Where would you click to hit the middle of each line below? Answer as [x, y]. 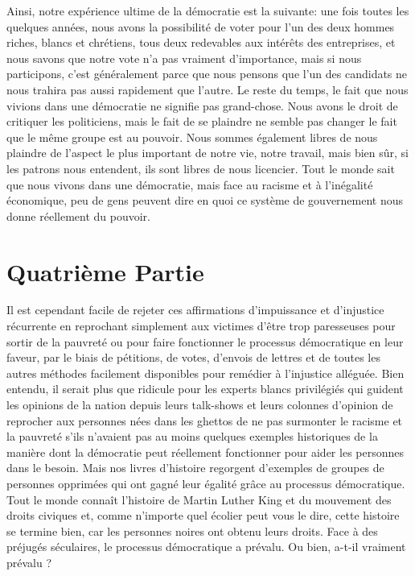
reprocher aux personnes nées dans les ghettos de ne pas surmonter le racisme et [205, 420]
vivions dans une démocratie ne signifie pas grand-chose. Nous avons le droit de [202, 105]
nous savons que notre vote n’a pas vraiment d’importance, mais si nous [184, 58]
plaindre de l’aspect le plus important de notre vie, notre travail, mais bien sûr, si [207, 153]
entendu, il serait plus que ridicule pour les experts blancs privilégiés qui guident [205, 389]
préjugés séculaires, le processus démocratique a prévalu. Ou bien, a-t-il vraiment [206, 547]
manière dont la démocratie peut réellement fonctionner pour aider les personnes [205, 452]
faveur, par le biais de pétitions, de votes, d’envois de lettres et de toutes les [193, 357]
